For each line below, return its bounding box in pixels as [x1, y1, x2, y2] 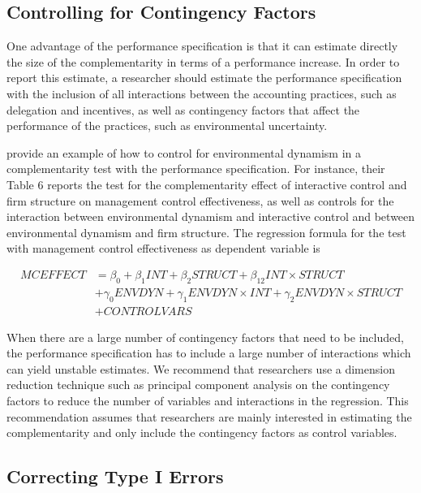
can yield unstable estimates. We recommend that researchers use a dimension [6, 360, 395, 377]
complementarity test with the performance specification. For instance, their [6, 160, 385, 177]
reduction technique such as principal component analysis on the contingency [6, 376, 390, 393]
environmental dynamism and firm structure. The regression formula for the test [6, 223, 406, 240]
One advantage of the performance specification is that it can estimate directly [6, 37, 398, 54]
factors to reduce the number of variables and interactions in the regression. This [6, 391, 409, 409]
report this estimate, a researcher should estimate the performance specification [6, 69, 402, 86]
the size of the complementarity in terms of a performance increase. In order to [6, 53, 400, 70]
